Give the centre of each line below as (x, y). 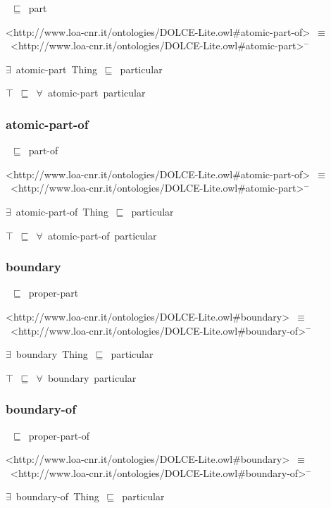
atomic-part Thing (56, 69)
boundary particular (92, 377)
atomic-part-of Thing (62, 211)
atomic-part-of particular (102, 235)
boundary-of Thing (57, 496)
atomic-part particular (96, 93)
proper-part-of (59, 435)
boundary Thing (52, 354)
